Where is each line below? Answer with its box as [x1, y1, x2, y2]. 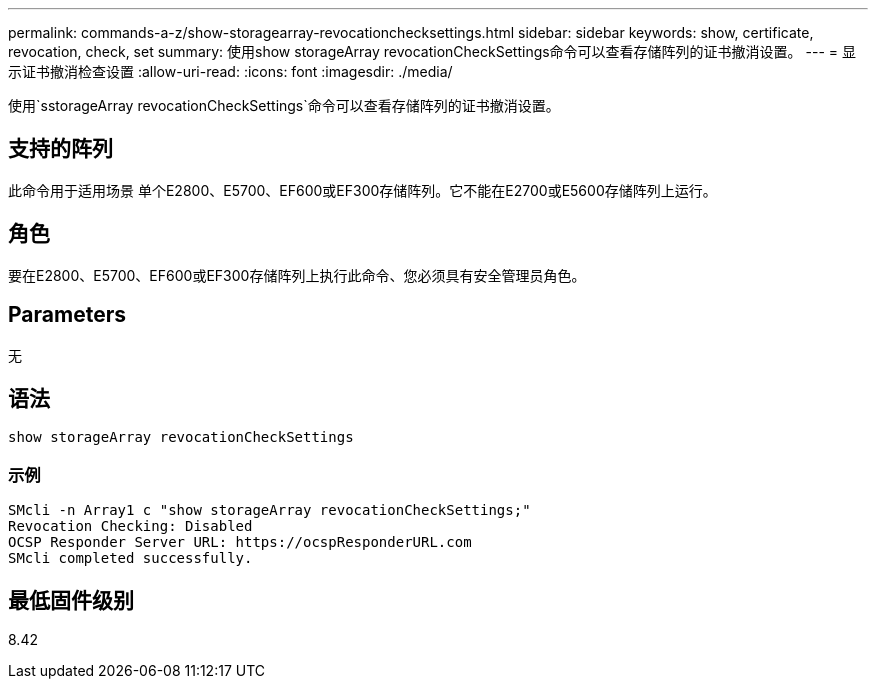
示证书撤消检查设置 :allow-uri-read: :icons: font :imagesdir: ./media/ [8, 63, 453, 80]
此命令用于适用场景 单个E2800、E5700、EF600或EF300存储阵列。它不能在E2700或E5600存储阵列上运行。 [8, 181, 717, 199]
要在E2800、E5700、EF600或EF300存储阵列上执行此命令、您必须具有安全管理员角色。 [8, 266, 586, 284]
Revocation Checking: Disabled [8, 518, 253, 535]
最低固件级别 [8, 587, 134, 613]
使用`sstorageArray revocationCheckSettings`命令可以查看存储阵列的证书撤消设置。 [8, 97, 560, 114]
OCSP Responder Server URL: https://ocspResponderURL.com [8, 534, 472, 551]
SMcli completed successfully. [8, 550, 253, 567]
